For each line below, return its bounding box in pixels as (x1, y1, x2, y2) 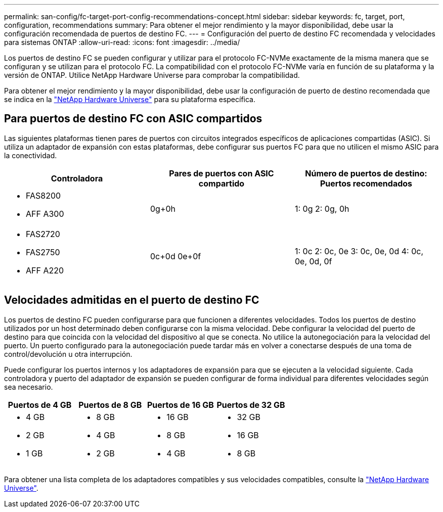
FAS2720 (26, 228, 60, 239)
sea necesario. (4, 382, 53, 391)
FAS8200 (26, 190, 61, 201)
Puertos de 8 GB (78, 399, 142, 410)
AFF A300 (26, 208, 64, 219)
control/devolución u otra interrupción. (4, 349, 132, 358)
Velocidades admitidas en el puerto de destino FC (4, 294, 259, 307)
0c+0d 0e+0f (150, 251, 201, 261)
